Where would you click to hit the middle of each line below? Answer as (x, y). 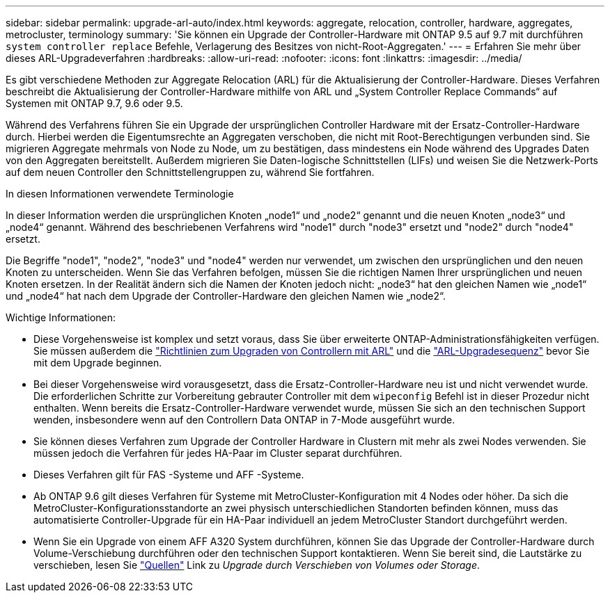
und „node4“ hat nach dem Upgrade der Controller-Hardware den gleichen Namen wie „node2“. (226, 296)
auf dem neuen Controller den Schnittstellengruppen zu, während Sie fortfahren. (190, 172)
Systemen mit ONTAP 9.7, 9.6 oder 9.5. (94, 103)
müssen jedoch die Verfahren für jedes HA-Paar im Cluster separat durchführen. (218, 453)
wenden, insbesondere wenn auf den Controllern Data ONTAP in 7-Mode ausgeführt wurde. (244, 420)
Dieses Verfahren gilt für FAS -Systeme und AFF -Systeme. (169, 475)
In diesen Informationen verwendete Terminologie (120, 194)
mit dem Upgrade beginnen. (98, 363)
